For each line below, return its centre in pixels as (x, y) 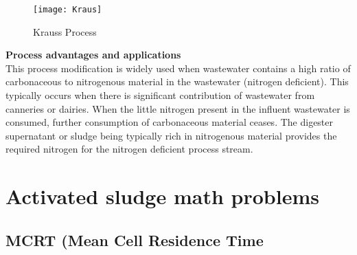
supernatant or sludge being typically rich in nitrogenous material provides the (171, 135)
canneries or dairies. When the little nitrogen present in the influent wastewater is (178, 108)
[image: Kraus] (68, 10)
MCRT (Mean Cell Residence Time (135, 240)
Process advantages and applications (93, 55)
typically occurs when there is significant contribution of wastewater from (160, 95)
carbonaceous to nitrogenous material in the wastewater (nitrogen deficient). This (177, 81)
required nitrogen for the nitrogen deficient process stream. (129, 149)
